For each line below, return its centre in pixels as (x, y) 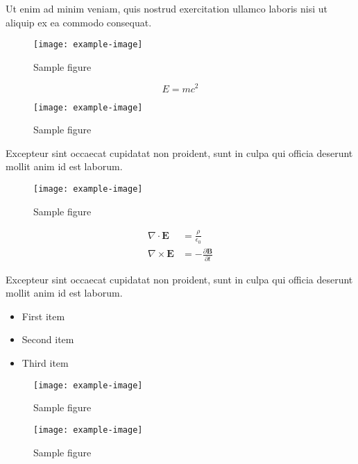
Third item (45, 363)
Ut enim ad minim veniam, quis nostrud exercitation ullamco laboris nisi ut (167, 8)
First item (43, 316)
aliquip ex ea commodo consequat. (79, 22)
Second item (48, 339)
